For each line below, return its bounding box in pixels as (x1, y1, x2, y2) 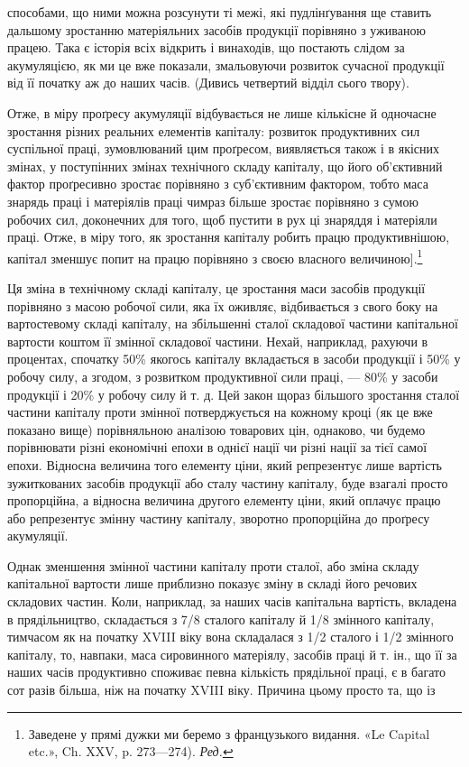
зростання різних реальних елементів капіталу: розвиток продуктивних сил (7, 121, 420, 140)
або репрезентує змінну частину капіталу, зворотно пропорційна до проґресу (7, 508, 430, 527)
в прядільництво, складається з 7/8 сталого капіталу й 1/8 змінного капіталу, (7, 609, 435, 628)
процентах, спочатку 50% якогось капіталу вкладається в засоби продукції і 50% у (7, 349, 461, 368)
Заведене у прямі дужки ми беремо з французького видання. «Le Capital (28, 724, 430, 743)
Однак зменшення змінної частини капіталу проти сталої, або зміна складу (7, 556, 419, 575)
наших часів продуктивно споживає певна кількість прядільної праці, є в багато (7, 662, 446, 681)
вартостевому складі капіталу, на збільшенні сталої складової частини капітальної (7, 314, 458, 333)
